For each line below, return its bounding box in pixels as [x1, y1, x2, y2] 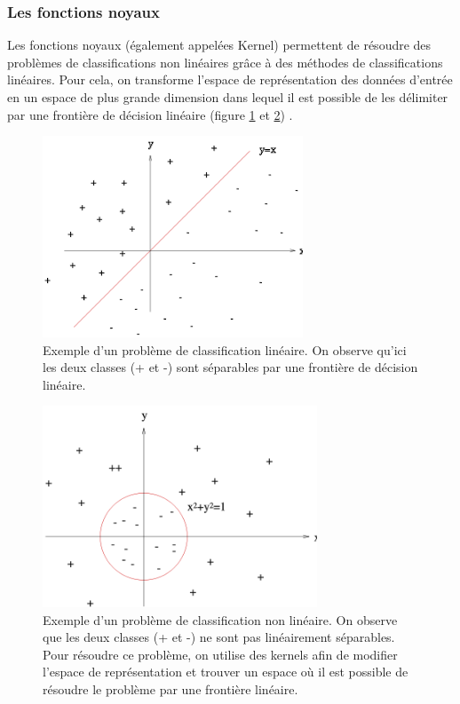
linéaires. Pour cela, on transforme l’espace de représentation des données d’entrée [7, 70, 453, 89]
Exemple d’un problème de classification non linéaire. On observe [43, 610, 398, 629]
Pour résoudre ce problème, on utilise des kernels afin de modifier [43, 645, 398, 663]
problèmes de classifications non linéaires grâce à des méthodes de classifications [7, 52, 443, 71]
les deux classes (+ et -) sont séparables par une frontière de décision [43, 358, 418, 376]
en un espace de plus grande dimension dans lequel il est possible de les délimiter [7, 88, 448, 106]
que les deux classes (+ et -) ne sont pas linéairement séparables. [43, 628, 395, 646]
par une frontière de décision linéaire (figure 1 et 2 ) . [7, 105, 293, 123]
